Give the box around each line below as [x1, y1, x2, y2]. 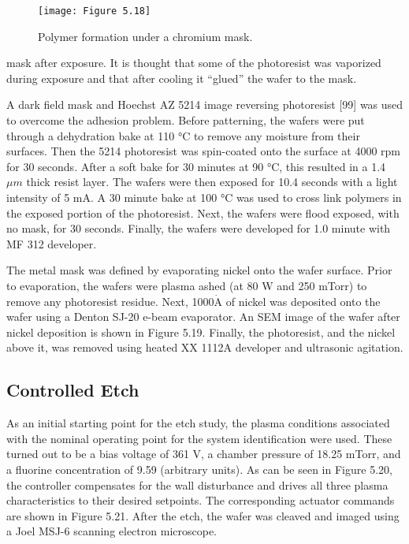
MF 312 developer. [6, 235, 97, 252]
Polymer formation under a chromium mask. [38, 28, 253, 44]
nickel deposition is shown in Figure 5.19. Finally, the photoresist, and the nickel [6, 323, 396, 340]
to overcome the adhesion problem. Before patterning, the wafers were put [6, 112, 365, 129]
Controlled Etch [6, 378, 139, 402]
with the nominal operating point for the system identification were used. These [6, 430, 392, 446]
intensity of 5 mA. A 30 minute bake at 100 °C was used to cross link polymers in [6, 189, 402, 205]
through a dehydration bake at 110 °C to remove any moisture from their [6, 127, 360, 143]
